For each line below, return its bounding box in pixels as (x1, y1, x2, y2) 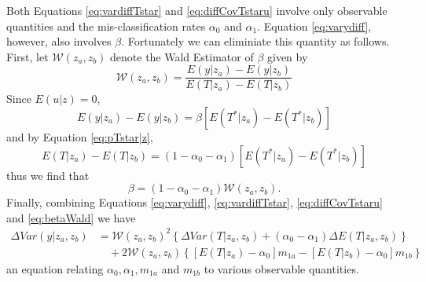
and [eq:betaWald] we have (6, 209, 136, 225)
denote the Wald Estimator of (110, 48, 254, 64)
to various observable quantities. (204, 260, 359, 277)
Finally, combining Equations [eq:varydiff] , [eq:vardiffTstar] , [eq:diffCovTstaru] (6, 194, 383, 211)
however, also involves (6, 33, 112, 49)
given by (267, 48, 308, 64)
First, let (6, 48, 49, 64)
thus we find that (6, 167, 90, 183)
